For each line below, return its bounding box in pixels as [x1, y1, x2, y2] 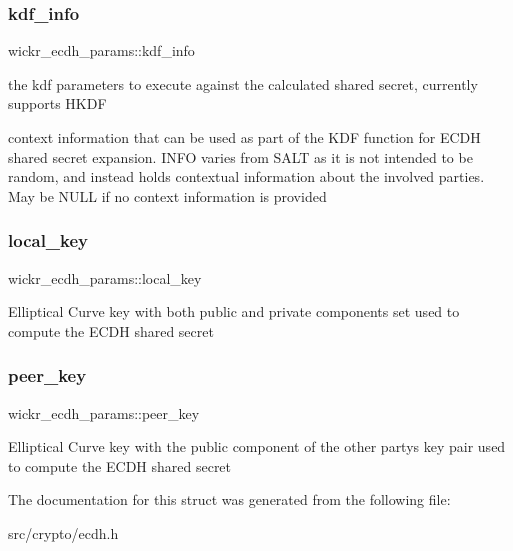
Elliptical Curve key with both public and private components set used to [8, 301, 460, 322]
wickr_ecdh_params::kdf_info [8, 40, 195, 61]
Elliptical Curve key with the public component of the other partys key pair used [8, 436, 506, 457]
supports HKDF [8, 93, 107, 114]
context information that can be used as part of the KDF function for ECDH [8, 127, 481, 147]
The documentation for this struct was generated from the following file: [8, 489, 451, 510]
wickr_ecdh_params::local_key [8, 267, 202, 288]
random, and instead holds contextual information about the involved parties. [8, 166, 485, 187]
